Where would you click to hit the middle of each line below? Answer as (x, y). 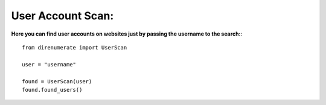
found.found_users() (52, 90)
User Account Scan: (62, 16)
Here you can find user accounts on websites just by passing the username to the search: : (127, 34)
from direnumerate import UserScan (75, 47)
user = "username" (49, 64)
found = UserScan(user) (57, 81)
